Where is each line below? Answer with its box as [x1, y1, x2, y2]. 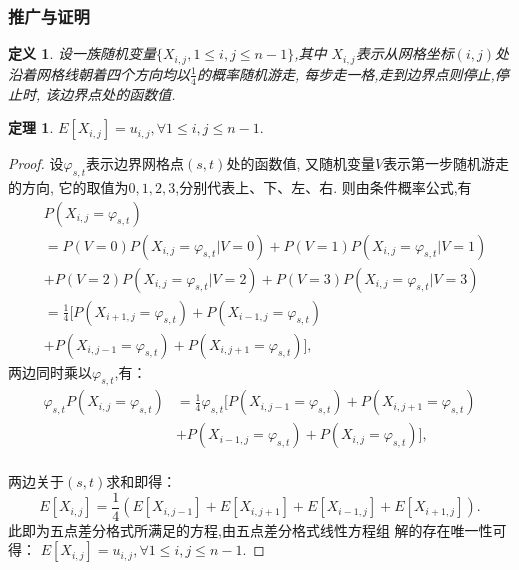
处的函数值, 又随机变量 [226, 153, 375, 174]
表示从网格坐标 [355, 43, 454, 64]
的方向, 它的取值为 [8, 176, 129, 197]
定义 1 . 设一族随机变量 [8, 43, 156, 64]
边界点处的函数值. [59, 83, 176, 104]
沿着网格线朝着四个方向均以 [8, 63, 190, 84]
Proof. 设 [8, 153, 64, 174]
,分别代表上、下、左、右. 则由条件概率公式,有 [175, 176, 472, 197]
